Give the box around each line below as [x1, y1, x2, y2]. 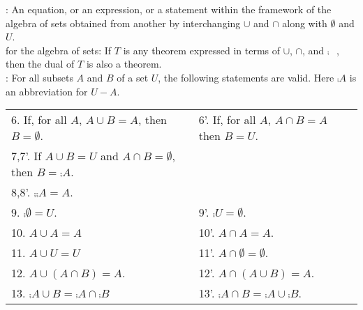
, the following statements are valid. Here [158, 70, 334, 84]
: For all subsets [6, 70, 73, 84]
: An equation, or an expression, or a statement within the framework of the [6, 2, 332, 16]
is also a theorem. [86, 56, 162, 71]
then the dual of [6, 56, 75, 71]
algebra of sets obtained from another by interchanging [6, 15, 241, 30]
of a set [117, 70, 149, 84]
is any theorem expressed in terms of [123, 42, 281, 57]
